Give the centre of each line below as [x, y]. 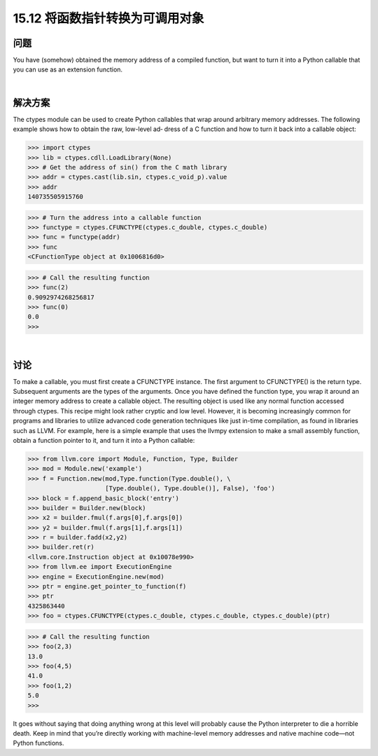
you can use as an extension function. [68, 69]
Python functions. [38, 743]
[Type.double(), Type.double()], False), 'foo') [190, 488]
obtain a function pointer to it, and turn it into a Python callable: [104, 440]
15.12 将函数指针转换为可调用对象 [108, 18]
